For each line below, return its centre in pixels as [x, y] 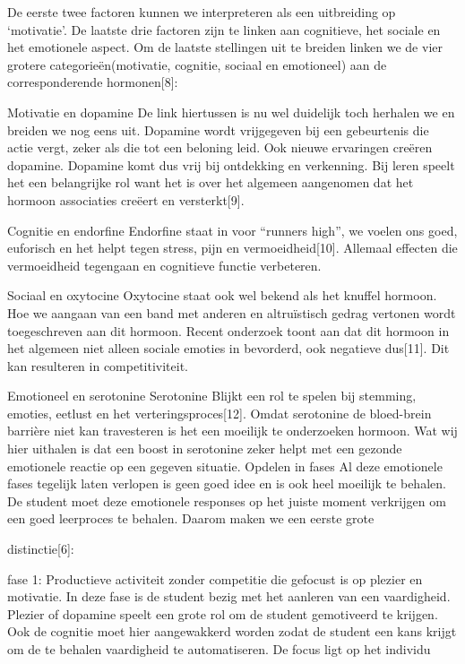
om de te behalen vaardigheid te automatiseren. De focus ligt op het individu [219, 649]
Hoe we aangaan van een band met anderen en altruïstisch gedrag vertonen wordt [232, 312]
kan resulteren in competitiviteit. [98, 365]
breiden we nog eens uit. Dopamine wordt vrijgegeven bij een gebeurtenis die [218, 129]
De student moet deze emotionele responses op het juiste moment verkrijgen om [227, 500]
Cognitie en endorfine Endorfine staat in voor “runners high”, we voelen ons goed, [232, 230]
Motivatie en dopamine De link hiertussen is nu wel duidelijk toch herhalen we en [231, 112]
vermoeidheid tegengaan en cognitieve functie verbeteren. [164, 265]
